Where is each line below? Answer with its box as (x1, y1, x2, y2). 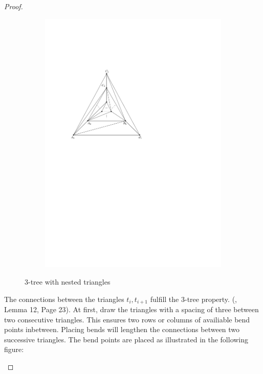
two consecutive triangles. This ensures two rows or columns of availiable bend (4, 314, 250, 324)
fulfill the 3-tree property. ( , (150, 293, 237, 304)
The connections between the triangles (4, 293, 124, 304)
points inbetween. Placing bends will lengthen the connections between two (4, 324, 240, 335)
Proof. (4, 1, 23, 11)
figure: (4, 344, 24, 355)
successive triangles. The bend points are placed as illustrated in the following (4, 334, 249, 344)
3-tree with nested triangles (25, 276, 111, 287)
